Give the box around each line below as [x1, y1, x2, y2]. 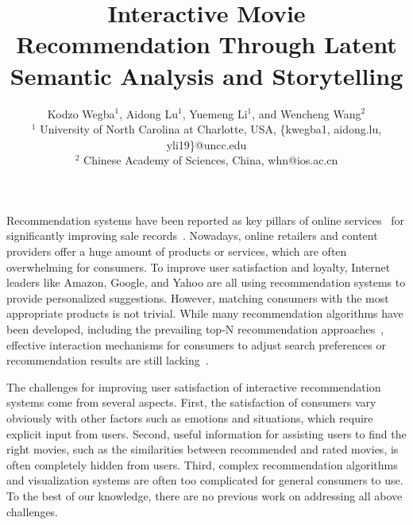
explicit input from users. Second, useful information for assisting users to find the [6, 425, 407, 442]
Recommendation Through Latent [16, 28, 397, 60]
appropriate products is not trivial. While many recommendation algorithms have [6, 305, 403, 322]
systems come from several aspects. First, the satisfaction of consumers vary [6, 394, 376, 411]
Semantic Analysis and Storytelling [10, 59, 403, 91]
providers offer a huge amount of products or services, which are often [6, 243, 347, 260]
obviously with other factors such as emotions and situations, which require [6, 410, 373, 426]
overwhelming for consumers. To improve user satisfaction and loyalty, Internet [6, 258, 391, 275]
